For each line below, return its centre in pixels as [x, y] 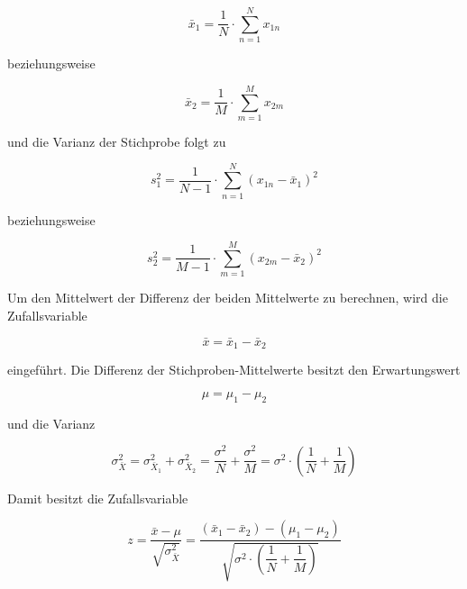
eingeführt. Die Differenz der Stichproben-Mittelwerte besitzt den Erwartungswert [234, 370]
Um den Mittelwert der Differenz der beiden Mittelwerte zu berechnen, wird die [228, 298]
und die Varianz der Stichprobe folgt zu [117, 141]
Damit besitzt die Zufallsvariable [98, 498]
